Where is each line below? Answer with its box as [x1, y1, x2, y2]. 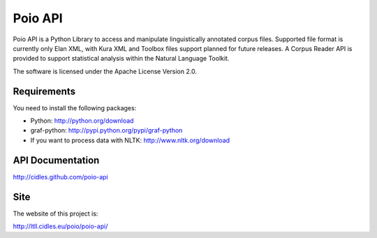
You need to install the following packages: [13, 103, 137, 112]
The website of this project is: [13, 209, 98, 218]
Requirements [13, 85, 76, 97]
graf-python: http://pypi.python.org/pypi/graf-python [30, 126, 183, 135]
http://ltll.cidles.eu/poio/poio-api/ [13, 222, 108, 230]
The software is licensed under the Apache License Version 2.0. [13, 67, 197, 75]
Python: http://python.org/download [30, 117, 134, 125]
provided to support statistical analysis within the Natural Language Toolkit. [13, 54, 230, 63]
